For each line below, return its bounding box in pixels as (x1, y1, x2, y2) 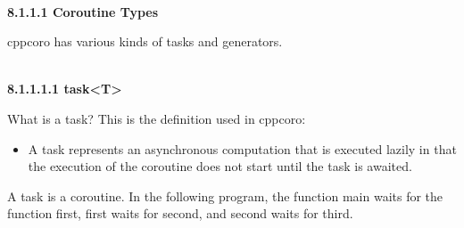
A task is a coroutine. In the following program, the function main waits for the (7, 186, 443, 205)
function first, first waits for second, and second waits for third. (7, 204, 353, 223)
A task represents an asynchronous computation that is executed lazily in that (28, 139, 457, 158)
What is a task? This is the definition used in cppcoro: (7, 109, 306, 127)
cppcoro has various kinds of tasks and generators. (7, 32, 283, 51)
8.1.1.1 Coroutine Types (7, 2, 159, 20)
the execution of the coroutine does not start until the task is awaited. (28, 157, 412, 175)
